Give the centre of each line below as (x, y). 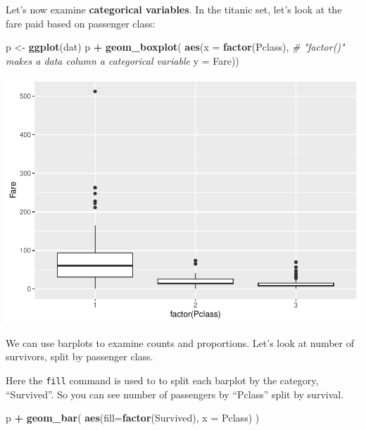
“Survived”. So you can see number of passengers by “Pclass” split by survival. (175, 394)
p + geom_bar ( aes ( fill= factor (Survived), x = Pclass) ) (133, 418)
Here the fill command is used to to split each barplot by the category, (162, 380)
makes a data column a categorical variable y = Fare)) (122, 60)
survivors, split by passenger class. (80, 356)
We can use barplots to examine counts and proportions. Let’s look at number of (180, 342)
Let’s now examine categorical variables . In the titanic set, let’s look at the (174, 9)
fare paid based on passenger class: (81, 23)
